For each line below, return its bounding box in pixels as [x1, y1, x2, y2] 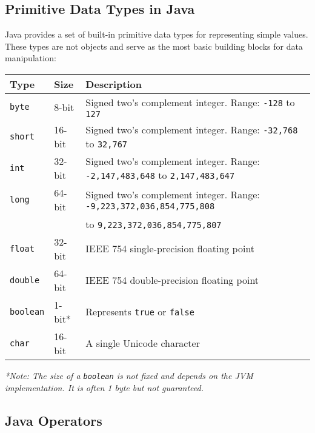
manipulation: [5, 52, 56, 64]
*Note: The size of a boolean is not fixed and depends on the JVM [5, 369, 253, 381]
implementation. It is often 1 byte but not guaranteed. [5, 381, 204, 394]
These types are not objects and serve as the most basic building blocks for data [5, 39, 303, 52]
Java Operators [5, 411, 102, 429]
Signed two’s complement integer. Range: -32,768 [85, 122, 298, 136]
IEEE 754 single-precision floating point [85, 241, 255, 256]
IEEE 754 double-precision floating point [85, 273, 259, 287]
